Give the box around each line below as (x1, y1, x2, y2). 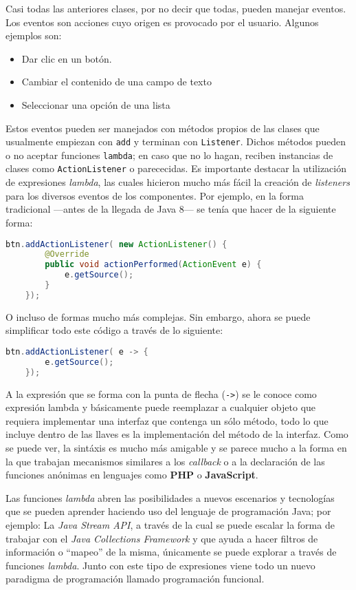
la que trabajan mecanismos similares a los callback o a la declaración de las (5, 454, 325, 468)
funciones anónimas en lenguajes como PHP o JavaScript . (5, 467, 258, 482)
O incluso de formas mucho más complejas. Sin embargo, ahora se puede (5, 309, 311, 324)
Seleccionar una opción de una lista (21, 97, 170, 112)
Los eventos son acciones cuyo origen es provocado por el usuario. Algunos (5, 14, 319, 29)
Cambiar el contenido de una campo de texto (21, 74, 212, 89)
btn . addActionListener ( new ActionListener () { (5, 239, 227, 249)
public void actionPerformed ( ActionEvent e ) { (45, 260, 262, 270)
